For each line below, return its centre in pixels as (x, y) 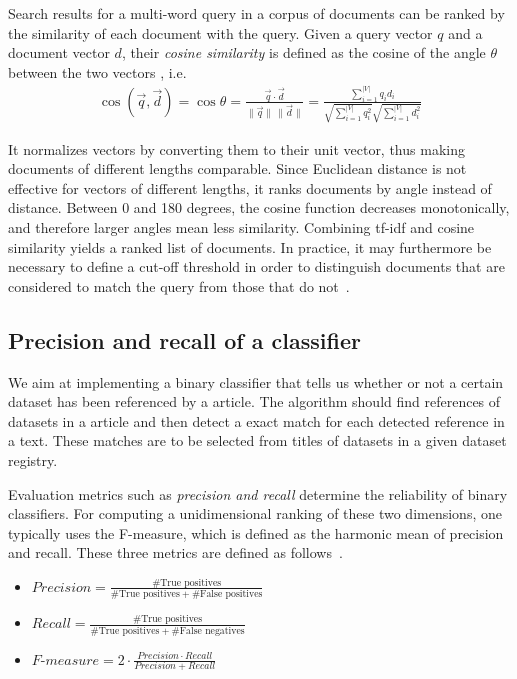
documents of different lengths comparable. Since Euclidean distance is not (237, 168)
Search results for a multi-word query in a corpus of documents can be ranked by (256, 13)
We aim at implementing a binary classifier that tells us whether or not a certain (256, 381)
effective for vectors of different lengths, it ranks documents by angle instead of (250, 187)
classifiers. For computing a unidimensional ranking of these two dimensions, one (255, 513)
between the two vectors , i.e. (97, 71)
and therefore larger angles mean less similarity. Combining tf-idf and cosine (241, 227)
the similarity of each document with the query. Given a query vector (220, 32)
